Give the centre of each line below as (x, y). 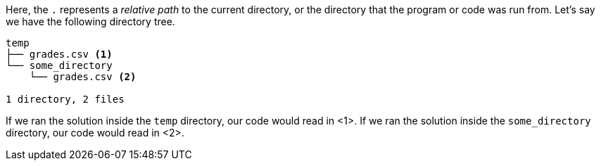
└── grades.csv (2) (83, 77)
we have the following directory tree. (90, 21)
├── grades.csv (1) (59, 54)
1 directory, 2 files (65, 99)
